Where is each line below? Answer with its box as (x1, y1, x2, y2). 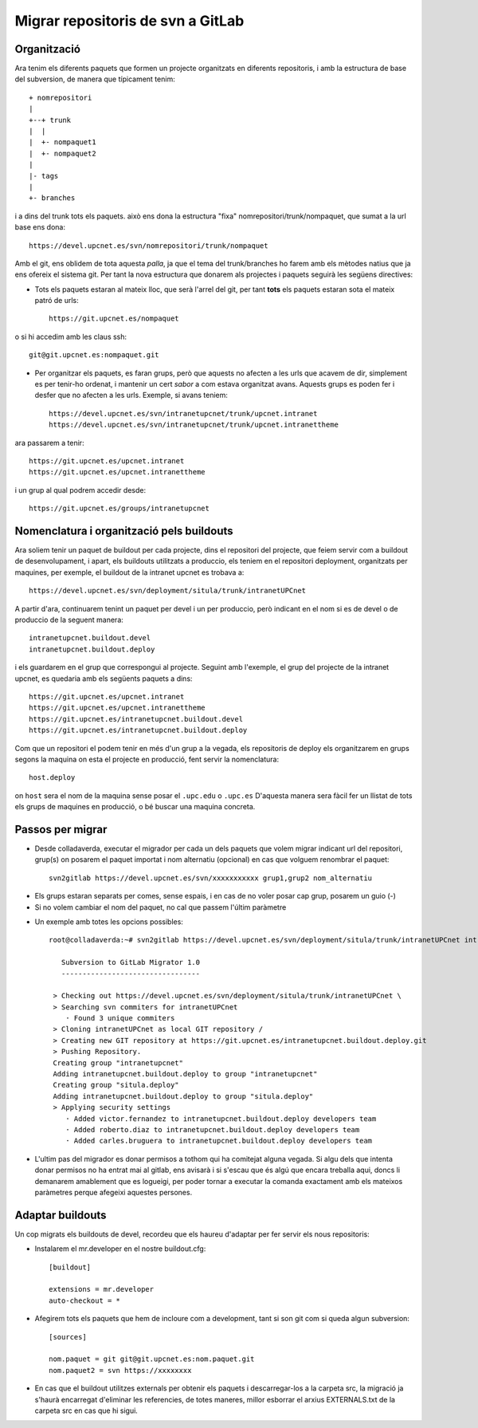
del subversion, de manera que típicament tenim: (14, 74, 175, 84)
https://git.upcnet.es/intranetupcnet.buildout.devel (29, 714, 243, 723)
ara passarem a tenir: (14, 438, 84, 447)
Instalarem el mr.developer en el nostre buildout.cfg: (34, 1244, 206, 1253)
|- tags (29, 171, 59, 180)
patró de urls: (34, 296, 79, 305)
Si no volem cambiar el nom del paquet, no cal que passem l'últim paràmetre (34, 902, 287, 912)
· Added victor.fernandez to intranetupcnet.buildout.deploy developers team (65, 1114, 377, 1123)
